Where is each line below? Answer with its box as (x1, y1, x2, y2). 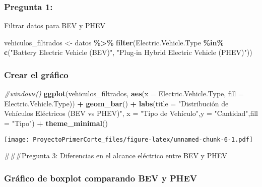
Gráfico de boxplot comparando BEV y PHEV (4, 171, 198, 184)
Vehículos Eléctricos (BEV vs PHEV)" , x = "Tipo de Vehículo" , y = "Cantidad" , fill (4, 108, 258, 118)
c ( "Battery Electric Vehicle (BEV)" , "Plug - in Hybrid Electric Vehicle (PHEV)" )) (4, 47, 252, 57)
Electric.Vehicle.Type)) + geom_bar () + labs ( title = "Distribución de (4, 98, 229, 108)
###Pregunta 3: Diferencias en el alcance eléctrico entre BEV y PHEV (4, 150, 227, 161)
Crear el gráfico (4, 68, 69, 81)
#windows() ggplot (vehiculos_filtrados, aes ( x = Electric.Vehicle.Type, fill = (4, 88, 244, 99)
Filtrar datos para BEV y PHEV (4, 20, 106, 31)
